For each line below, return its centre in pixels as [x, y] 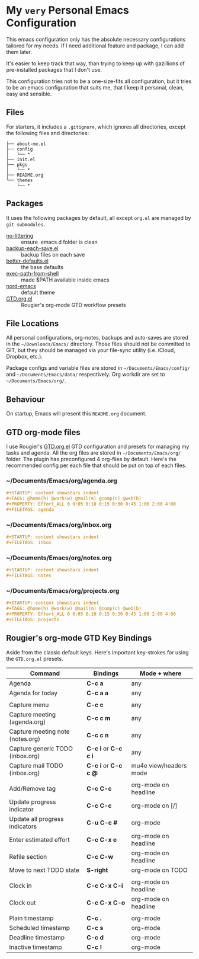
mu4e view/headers [159, 765]
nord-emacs [21, 286]
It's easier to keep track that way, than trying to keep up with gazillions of [96, 63]
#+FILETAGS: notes [29, 576]
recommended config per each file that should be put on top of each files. [96, 465]
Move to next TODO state [44, 870]
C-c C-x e [102, 839]
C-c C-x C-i [105, 886]
